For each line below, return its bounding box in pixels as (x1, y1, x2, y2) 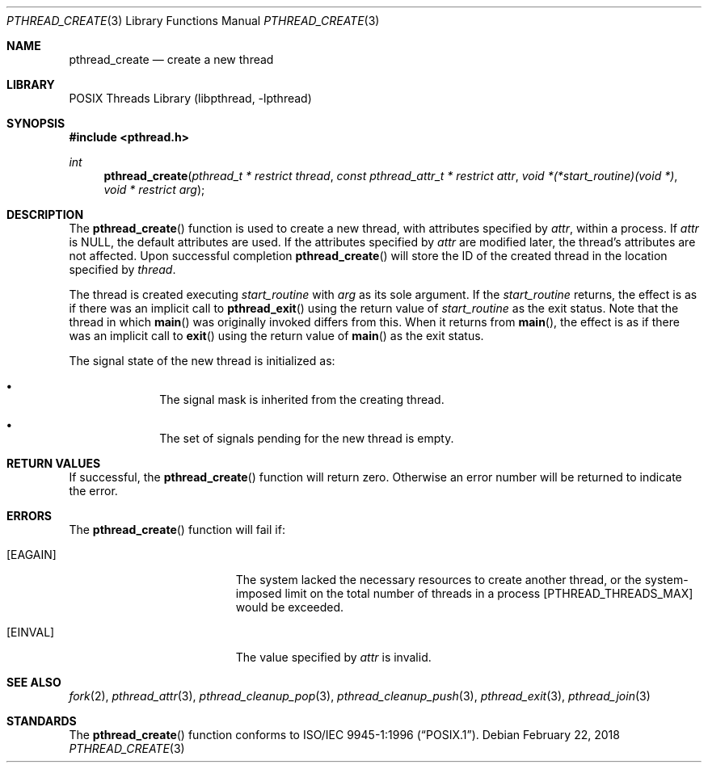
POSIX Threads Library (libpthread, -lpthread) (69, 91, 312, 105)
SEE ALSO (6, 675, 61, 689)
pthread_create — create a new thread (69, 53, 274, 66)
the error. (69, 484, 118, 498)
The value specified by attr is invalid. (235, 650, 432, 664)
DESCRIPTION (6, 208, 84, 221)
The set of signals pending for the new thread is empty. (159, 431, 454, 445)
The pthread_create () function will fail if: (69, 523, 285, 536)
